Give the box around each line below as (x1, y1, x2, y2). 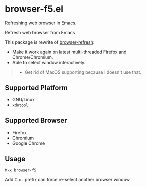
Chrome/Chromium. (12, 54, 53, 60)
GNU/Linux (12, 96, 35, 102)
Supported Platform (5, 84, 68, 92)
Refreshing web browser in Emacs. (5, 20, 77, 26)
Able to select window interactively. (12, 59, 86, 65)
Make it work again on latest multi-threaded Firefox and (12, 49, 127, 55)
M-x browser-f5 (5, 168, 37, 173)
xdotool (12, 103, 28, 108)
